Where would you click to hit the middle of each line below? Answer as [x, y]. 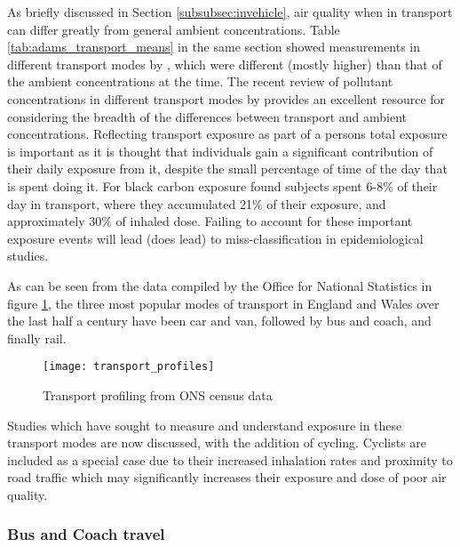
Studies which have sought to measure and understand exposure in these [205, 425]
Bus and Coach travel [86, 534]
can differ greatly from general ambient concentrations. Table [174, 29]
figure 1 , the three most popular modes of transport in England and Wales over [223, 303]
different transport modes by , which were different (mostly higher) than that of [225, 64]
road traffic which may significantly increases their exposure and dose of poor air [227, 477]
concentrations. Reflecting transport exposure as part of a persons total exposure [227, 134]
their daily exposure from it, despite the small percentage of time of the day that [227, 169]
